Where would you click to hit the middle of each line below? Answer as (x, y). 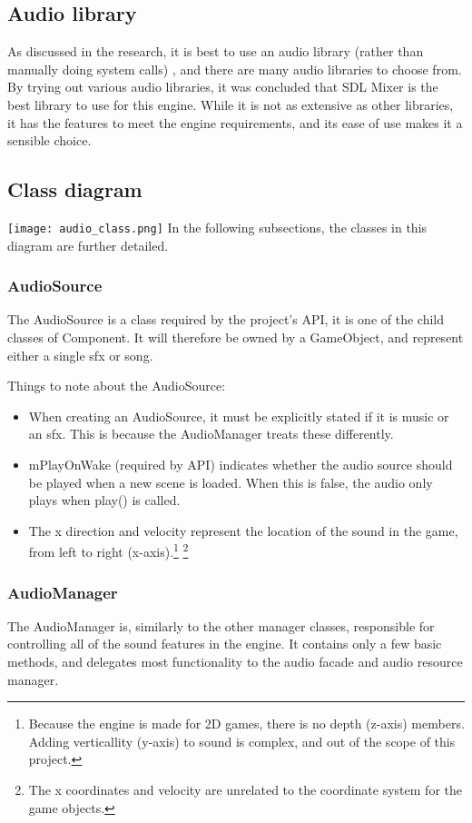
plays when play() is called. (104, 500)
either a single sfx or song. (80, 355)
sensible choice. (49, 140)
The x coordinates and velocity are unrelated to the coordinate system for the (245, 789)
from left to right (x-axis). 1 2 (108, 550)
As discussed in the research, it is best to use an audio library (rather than (216, 51)
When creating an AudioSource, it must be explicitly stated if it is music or (239, 416)
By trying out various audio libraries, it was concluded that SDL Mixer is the (223, 87)
